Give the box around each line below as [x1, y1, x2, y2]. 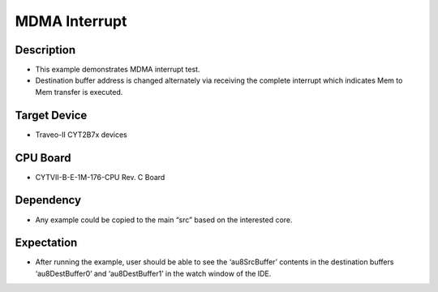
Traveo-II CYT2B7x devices [35, 130, 127, 140]
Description [15, 43, 76, 57]
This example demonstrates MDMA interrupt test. [35, 65, 200, 75]
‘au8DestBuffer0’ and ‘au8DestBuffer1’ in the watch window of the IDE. [35, 268, 272, 278]
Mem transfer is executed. [35, 87, 123, 97]
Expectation [15, 236, 78, 250]
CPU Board [15, 151, 71, 165]
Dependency [15, 193, 81, 207]
